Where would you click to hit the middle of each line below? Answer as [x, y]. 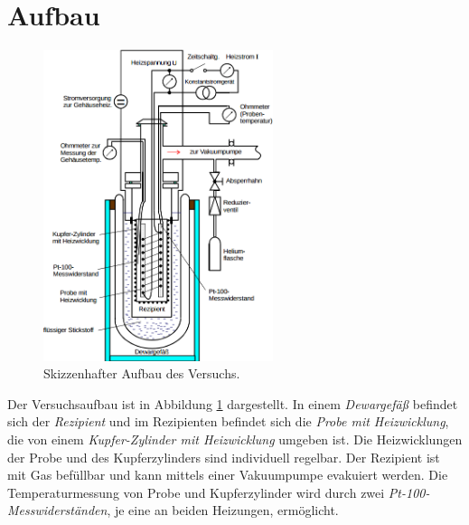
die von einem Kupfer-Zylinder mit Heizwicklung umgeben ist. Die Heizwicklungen [235, 439]
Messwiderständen [57, 510]
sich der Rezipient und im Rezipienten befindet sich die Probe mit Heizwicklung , [228, 421]
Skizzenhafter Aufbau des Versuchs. [142, 373]
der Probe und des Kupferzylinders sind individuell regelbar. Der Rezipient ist [224, 457]
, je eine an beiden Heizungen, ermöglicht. [223, 510]
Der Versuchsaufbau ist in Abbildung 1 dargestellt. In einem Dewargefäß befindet [233, 403]
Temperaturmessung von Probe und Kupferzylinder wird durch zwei [196, 492]
